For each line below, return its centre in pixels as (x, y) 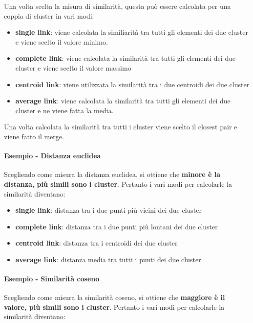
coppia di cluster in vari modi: (49, 15)
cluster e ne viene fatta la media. (64, 110)
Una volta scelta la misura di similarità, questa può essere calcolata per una (117, 6)
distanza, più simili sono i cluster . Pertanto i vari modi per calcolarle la (118, 184)
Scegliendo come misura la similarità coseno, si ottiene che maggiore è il (115, 297)
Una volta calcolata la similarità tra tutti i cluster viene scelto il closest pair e (121, 127)
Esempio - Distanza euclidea (53, 156)
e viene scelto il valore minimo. (62, 41)
